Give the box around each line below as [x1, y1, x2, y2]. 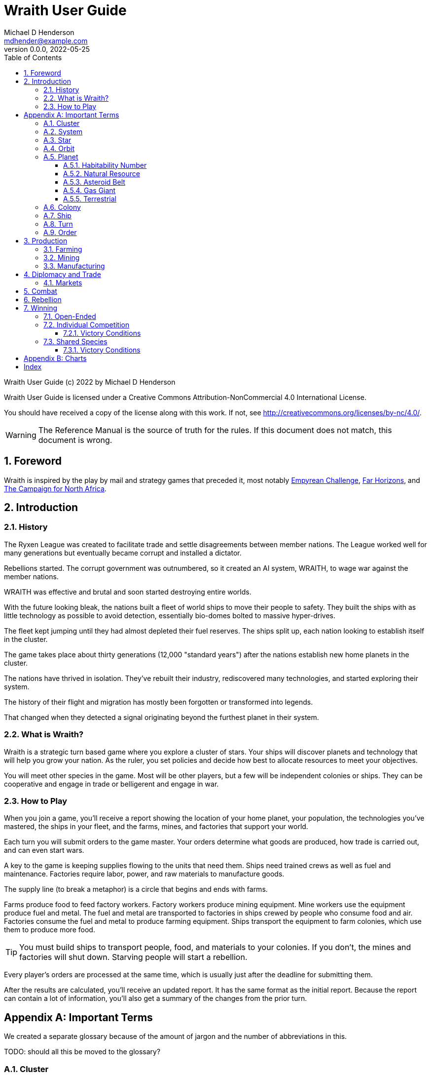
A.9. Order [43, 228, 77, 237]
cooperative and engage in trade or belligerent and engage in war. [4, 779, 219, 788]
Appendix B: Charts [24, 354, 87, 362]
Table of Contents [4, 53, 62, 62]
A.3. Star [43, 135, 72, 144]
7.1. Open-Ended [43, 312, 96, 320]
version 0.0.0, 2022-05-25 [4, 44, 90, 53]
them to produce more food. [4, 925, 95, 934]
